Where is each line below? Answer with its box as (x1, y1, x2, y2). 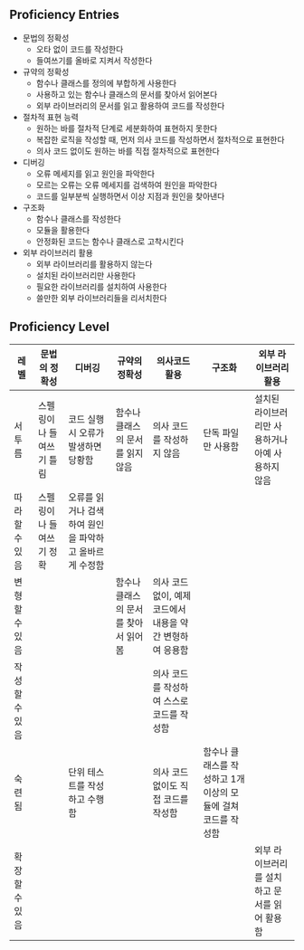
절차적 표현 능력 (22, 111, 79, 122)
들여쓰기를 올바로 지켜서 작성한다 (35, 54, 153, 66)
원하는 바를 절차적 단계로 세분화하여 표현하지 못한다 (35, 122, 218, 134)
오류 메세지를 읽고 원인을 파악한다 (35, 167, 156, 179)
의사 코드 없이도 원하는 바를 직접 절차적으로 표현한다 (35, 145, 220, 157)
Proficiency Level (9, 319, 110, 335)
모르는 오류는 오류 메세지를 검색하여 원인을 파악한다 (35, 179, 218, 190)
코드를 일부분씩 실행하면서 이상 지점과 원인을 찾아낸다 (35, 190, 225, 202)
